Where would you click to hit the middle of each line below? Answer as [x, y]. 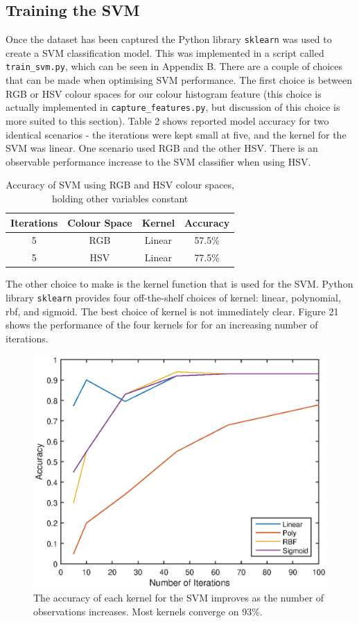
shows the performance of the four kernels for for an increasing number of [162, 325]
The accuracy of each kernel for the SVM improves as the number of [179, 598]
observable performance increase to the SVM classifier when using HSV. [158, 161]
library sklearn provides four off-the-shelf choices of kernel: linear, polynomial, [173, 297]
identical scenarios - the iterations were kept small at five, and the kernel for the [176, 134]
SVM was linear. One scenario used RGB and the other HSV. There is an [162, 148]
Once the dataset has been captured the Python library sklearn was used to [169, 39]
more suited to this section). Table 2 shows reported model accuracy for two [167, 120]
